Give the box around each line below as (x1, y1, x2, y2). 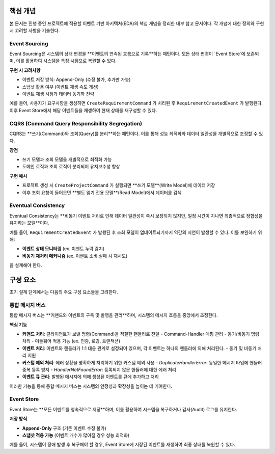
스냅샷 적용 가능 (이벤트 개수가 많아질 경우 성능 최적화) (22, 432, 130, 438)
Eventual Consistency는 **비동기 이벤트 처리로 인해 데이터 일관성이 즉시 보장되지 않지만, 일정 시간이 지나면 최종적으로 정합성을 (9, 212, 263, 219)
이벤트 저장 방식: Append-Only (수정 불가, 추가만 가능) (22, 76, 131, 83)
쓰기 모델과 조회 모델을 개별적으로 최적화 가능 (22, 156, 112, 163)
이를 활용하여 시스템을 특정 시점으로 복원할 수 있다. (16, 58, 117, 64)
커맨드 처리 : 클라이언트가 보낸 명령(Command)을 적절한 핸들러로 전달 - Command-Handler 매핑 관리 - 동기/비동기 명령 (22, 331, 260, 337)
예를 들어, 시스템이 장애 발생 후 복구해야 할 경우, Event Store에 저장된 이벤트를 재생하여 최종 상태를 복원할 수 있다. (9, 441, 235, 448)
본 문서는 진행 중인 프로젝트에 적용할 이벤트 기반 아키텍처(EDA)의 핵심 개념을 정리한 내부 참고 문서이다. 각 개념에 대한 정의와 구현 (9, 20, 264, 26)
